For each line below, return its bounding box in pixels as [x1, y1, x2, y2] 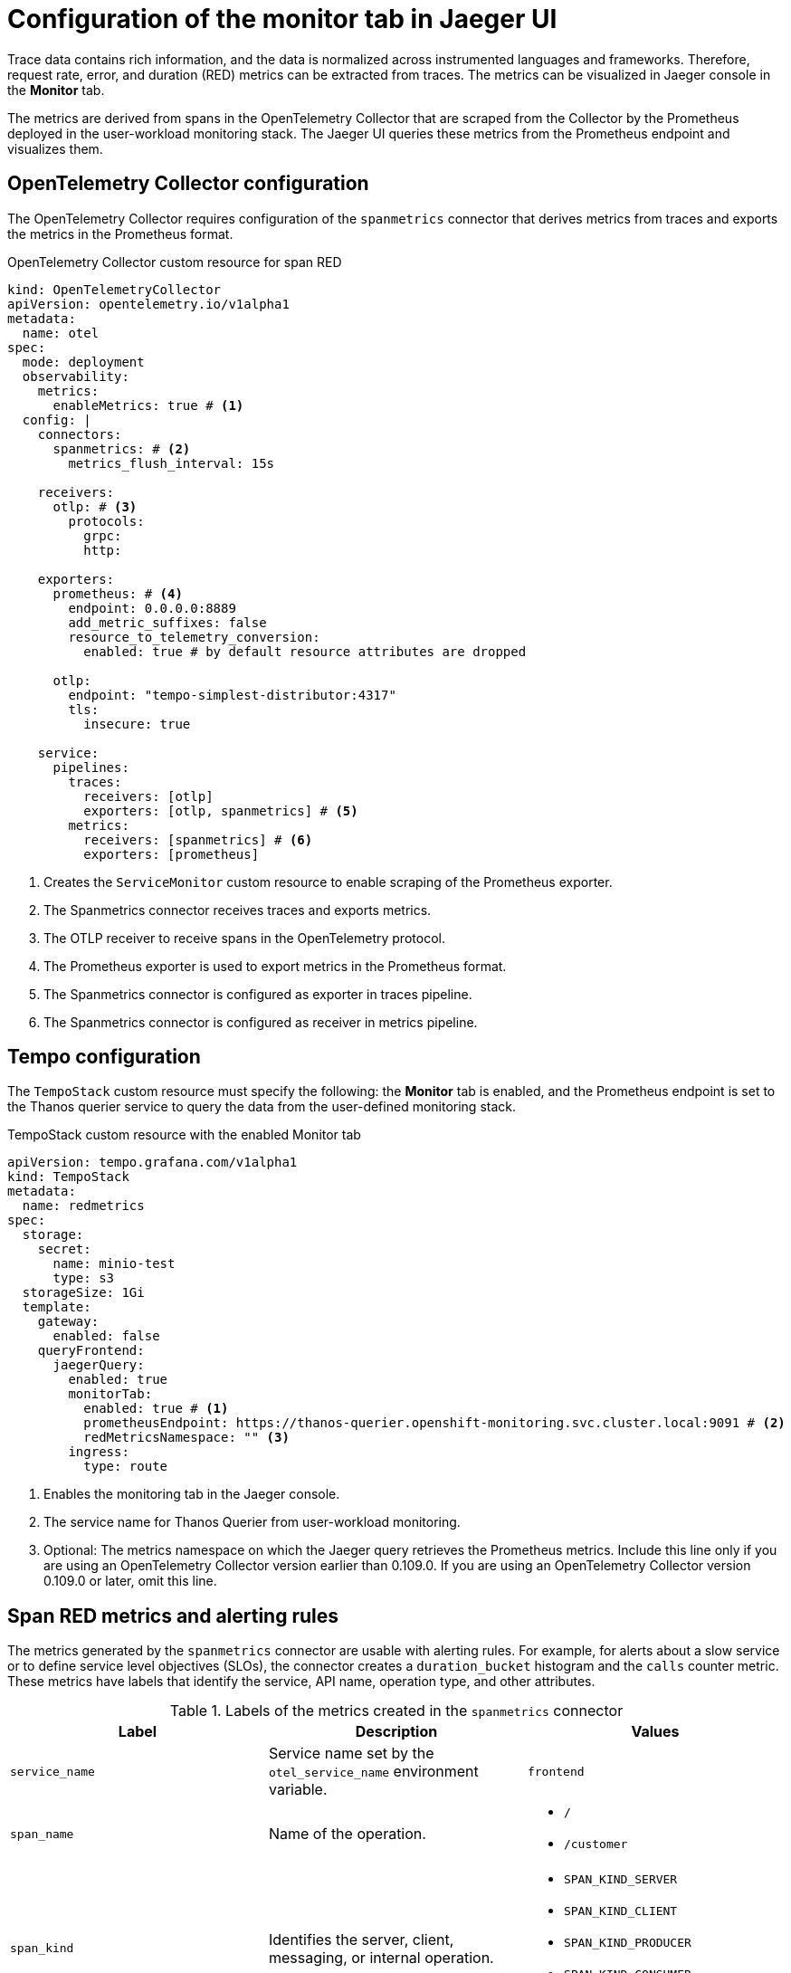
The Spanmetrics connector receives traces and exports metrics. [43, 901, 432, 918]
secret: [37, 1242, 91, 1257]
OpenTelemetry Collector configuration [7, 172, 369, 195]
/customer [563, 1837, 628, 1852]
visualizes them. [7, 140, 103, 157]
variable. [268, 1780, 328, 1799]
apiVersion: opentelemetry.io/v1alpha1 [7, 296, 290, 311]
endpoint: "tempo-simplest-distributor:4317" [68, 687, 396, 702]
